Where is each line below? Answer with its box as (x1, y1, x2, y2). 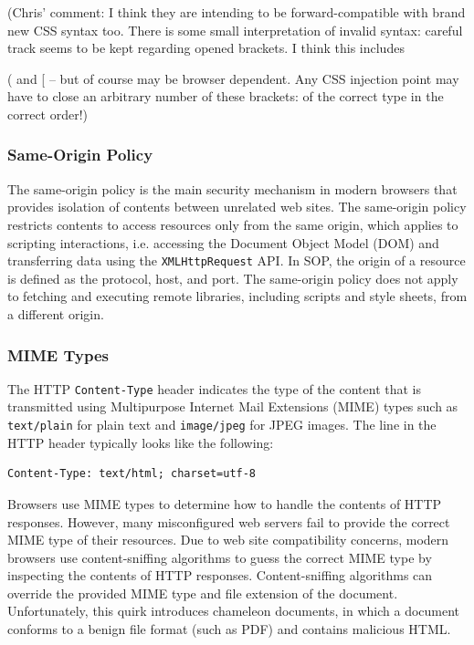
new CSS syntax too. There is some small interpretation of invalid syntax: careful (7, 20, 463, 39)
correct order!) (7, 104, 89, 123)
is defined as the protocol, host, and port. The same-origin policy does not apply (7, 268, 458, 287)
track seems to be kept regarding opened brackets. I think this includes (7, 38, 405, 57)
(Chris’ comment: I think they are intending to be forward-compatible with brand (7, 3, 466, 21)
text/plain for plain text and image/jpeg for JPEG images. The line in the (7, 415, 437, 434)
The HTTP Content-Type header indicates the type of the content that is (7, 379, 421, 398)
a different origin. (7, 305, 104, 323)
